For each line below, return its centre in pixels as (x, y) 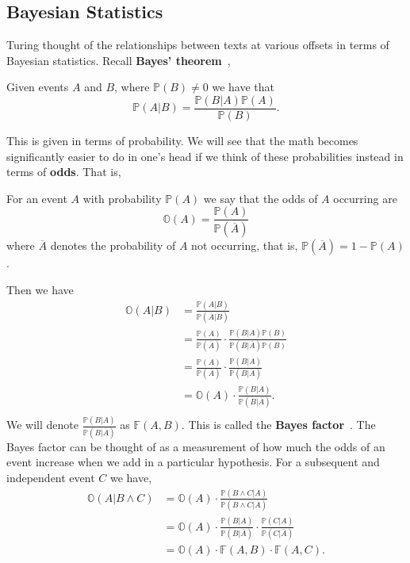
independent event (51, 477)
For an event (37, 198)
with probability (122, 198)
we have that (243, 87)
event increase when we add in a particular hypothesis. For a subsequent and (193, 462)
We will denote (42, 425)
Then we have (40, 289)
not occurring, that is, (245, 245)
